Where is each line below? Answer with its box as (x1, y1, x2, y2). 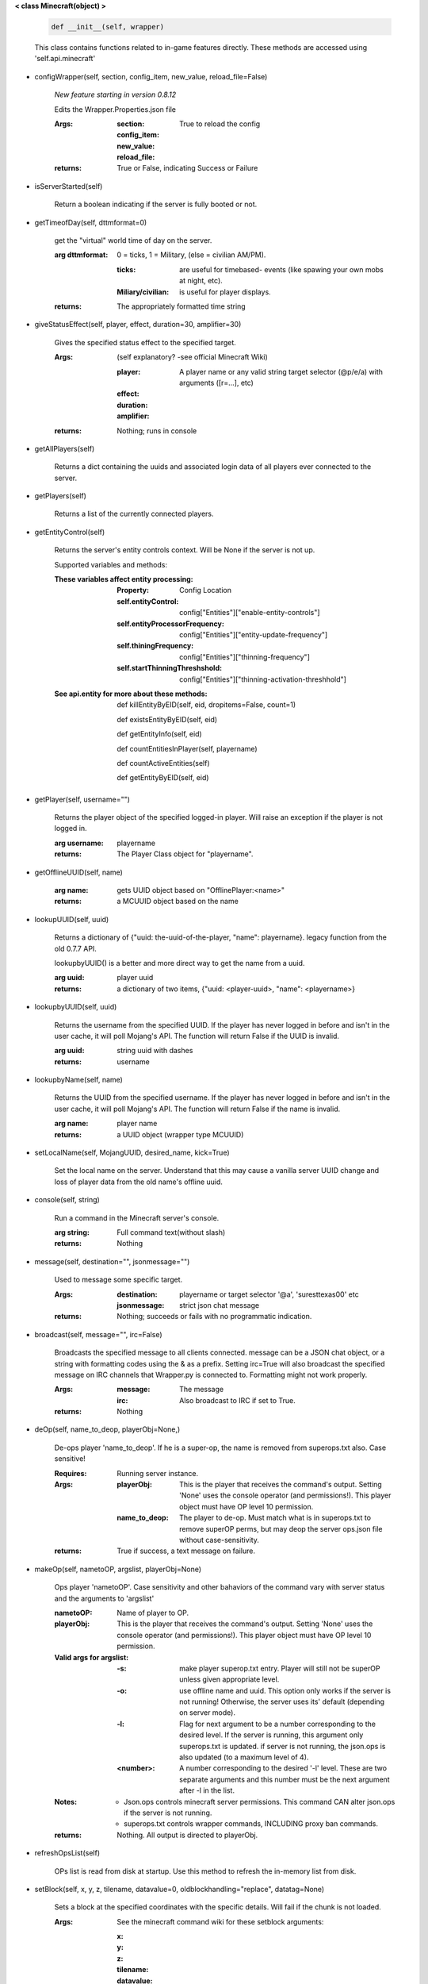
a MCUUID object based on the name (117, 897, 239, 906)
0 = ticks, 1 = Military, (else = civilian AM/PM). (117, 250, 266, 260)
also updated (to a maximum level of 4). (179, 1752, 309, 1762)
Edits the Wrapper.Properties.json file (54, 104, 176, 114)
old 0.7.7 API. (54, 944, 97, 953)
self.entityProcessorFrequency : (117, 619, 225, 629)
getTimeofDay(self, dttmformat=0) (34, 217, 147, 227)
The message (179, 1385, 224, 1394)
